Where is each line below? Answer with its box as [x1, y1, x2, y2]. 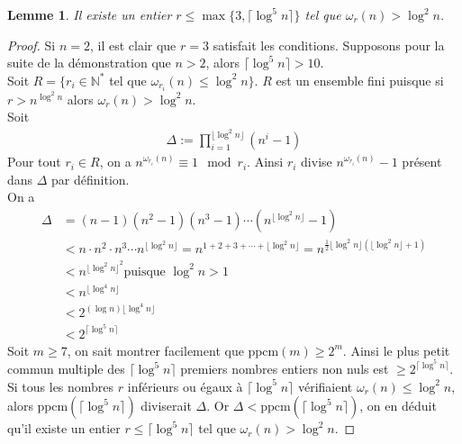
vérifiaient [297, 376, 353, 395]
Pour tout [7, 152, 61, 171]
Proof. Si [7, 35, 56, 54]
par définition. [51, 169, 130, 188]
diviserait [140, 396, 192, 415]
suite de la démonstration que [7, 53, 171, 72]
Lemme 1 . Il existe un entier [7, 5, 172, 23]
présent [402, 152, 442, 171]
